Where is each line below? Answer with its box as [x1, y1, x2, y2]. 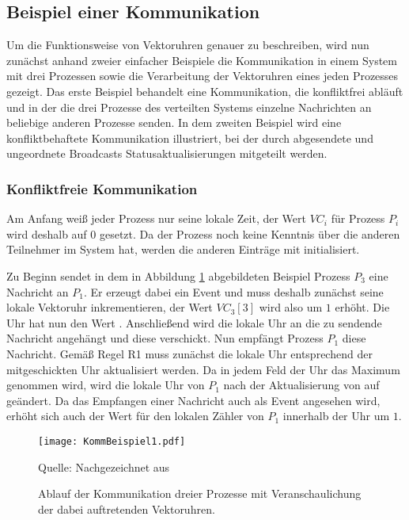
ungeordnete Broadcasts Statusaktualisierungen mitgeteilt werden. [6, 145, 328, 162]
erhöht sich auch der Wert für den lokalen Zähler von [6, 407, 264, 424]
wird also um [259, 299, 323, 315]
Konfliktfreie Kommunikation [6, 178, 198, 198]
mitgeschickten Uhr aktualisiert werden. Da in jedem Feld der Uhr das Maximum [6, 361, 400, 377]
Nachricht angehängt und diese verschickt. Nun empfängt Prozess [6, 330, 324, 346]
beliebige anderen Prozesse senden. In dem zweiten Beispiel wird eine [6, 114, 342, 131]
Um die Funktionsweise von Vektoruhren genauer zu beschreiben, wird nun [6, 36, 369, 53]
